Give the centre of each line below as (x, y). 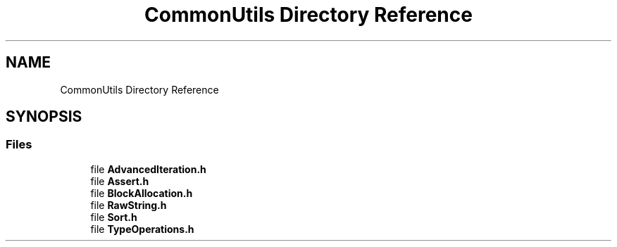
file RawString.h (129, 205)
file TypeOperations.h (142, 229)
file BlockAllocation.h (142, 193)
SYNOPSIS (44, 117)
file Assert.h (120, 181)
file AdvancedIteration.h (148, 169)
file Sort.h (114, 217)
